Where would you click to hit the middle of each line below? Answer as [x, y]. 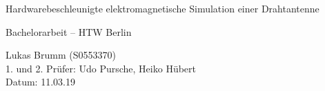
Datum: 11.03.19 [40, 82]
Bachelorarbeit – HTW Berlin [69, 31]
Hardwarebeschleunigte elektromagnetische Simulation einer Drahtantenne [162, 8]
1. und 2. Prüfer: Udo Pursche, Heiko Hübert [101, 68]
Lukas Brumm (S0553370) [61, 55]
